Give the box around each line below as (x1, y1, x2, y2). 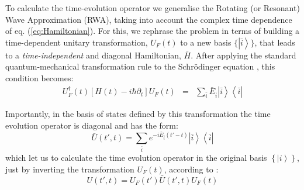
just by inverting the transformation (5, 163, 134, 175)
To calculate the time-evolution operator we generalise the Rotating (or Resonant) (5, 2, 300, 13)
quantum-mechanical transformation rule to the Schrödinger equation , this (5, 60, 275, 72)
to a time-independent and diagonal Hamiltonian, (5, 49, 181, 61)
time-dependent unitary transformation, (5, 36, 148, 48)
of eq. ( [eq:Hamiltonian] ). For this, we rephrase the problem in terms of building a (5, 25, 300, 37)
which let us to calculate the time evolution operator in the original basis (5, 151, 267, 164)
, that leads (254, 36, 295, 48)
